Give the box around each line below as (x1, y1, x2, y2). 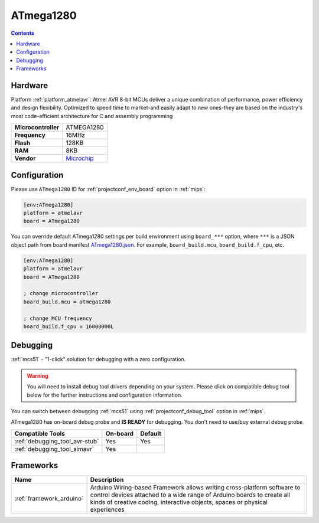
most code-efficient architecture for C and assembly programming (11, 112, 173, 119)
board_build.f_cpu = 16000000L (23, 323, 115, 330)
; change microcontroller (23, 290, 99, 297)
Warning (27, 372, 48, 379)
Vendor (14, 154, 36, 162)
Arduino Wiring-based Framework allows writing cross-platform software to (90, 483, 301, 492)
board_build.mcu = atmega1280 (23, 298, 111, 305)
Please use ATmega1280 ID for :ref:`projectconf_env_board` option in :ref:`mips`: (11, 185, 206, 192)
